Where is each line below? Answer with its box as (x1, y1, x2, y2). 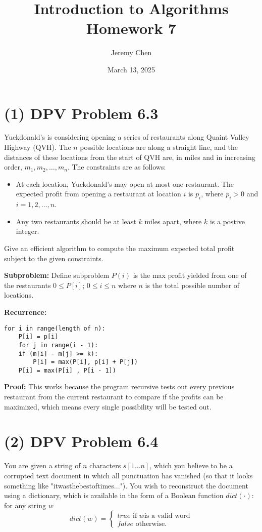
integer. (16, 226, 39, 236)
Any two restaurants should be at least (16, 216, 136, 226)
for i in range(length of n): (4, 324, 106, 332)
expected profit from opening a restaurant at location (16, 188, 181, 199)
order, (4, 161, 22, 172)
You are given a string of (4, 460, 81, 471)
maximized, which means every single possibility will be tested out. (4, 401, 212, 412)
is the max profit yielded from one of (133, 270, 247, 280)
